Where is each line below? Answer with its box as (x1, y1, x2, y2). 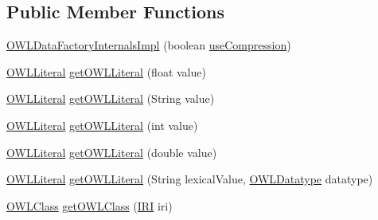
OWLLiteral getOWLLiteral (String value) (6, 90, 215, 107)
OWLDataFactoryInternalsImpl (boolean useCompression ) (6, 37, 291, 53)
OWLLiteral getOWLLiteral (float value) (6, 63, 206, 80)
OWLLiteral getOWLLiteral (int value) (6, 116, 198, 133)
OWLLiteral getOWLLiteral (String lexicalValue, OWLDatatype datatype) (6, 171, 373, 187)
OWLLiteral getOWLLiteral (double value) (6, 143, 217, 160)
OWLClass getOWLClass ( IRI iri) (6, 197, 173, 214)
